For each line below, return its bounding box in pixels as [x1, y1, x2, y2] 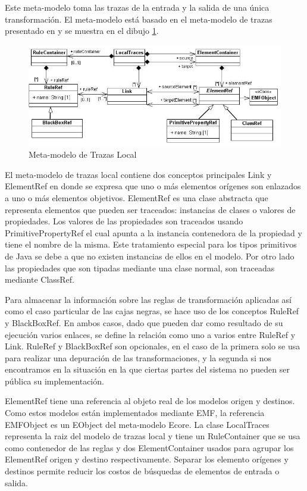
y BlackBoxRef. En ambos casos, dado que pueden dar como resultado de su [5, 316, 283, 329]
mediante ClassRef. [5, 273, 74, 286]
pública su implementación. [5, 374, 104, 387]
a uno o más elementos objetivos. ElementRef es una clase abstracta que [5, 191, 268, 204]
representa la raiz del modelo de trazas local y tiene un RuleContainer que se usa [5, 430, 300, 442]
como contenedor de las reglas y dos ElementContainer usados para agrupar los [5, 441, 294, 454]
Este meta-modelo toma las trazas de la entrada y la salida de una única [5, 1, 270, 13]
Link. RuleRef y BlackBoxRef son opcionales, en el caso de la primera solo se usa [5, 340, 300, 352]
